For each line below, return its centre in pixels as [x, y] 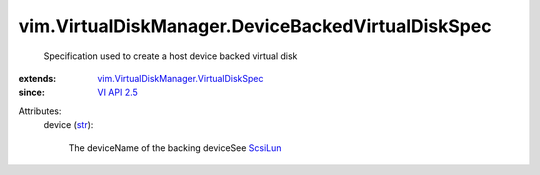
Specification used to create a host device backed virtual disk [170, 56]
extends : [37, 78]
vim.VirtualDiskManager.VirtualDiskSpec [180, 78]
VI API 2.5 [118, 92]
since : [31, 92]
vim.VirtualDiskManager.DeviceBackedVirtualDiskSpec [255, 26]
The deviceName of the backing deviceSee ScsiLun [175, 147]
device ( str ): [68, 125]
